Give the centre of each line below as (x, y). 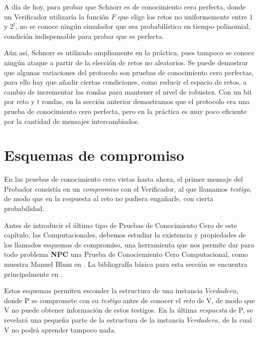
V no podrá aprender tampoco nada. (60, 329)
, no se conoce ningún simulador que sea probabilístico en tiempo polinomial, (133, 26)
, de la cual (235, 319)
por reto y (19, 101)
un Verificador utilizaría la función (57, 16)
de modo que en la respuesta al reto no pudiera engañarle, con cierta (109, 198)
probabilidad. (24, 208)
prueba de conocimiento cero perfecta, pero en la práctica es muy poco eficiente (126, 111)
